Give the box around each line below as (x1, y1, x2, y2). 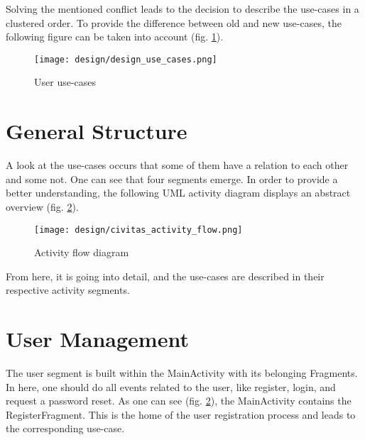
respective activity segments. (6, 282, 130, 297)
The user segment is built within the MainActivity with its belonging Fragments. (6, 365, 358, 380)
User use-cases (34, 75, 97, 89)
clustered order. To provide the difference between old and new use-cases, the (6, 15, 342, 30)
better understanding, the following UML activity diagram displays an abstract (6, 185, 351, 200)
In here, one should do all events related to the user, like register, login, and (6, 379, 336, 394)
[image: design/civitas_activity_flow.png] (34, 224, 243, 235)
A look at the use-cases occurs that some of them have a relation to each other (6, 158, 349, 172)
